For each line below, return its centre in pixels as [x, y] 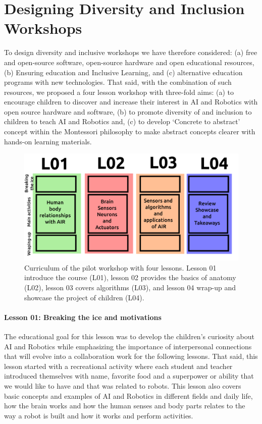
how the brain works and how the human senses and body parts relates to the [125, 406]
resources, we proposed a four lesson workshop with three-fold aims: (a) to [119, 92]
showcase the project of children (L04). [84, 297]
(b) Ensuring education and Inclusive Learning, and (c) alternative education [123, 72]
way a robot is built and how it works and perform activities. [99, 415]
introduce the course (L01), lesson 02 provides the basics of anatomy [130, 277]
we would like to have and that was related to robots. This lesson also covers [123, 385]
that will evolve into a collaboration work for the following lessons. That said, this [131, 356]
